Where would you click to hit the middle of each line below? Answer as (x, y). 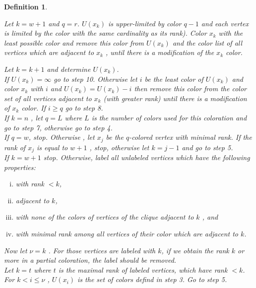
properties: (20, 167)
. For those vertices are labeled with (102, 250)
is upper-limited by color (145, 23)
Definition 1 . (26, 6)
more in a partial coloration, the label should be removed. (90, 260)
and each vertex (225, 23)
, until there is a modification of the (160, 52)
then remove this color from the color (190, 88)
